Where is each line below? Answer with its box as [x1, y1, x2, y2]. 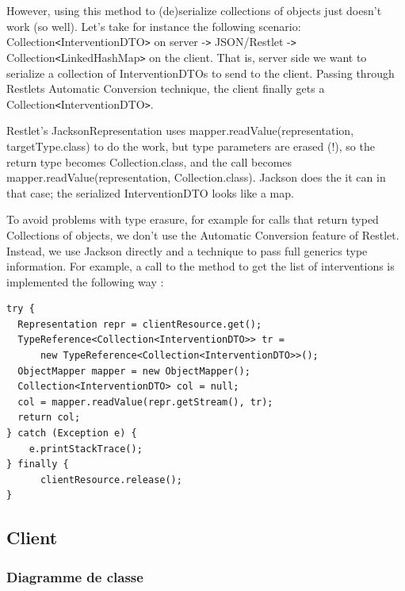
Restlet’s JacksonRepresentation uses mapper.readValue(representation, [6, 122, 354, 139]
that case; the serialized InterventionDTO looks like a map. [6, 184, 294, 201]
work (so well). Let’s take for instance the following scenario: [6, 17, 301, 34]
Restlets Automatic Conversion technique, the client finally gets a [6, 80, 325, 97]
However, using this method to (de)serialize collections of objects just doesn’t [6, 2, 382, 18]
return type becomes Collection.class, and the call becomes [6, 153, 292, 170]
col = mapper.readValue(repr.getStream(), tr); [17, 396, 273, 408]
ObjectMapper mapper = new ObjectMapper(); [17, 365, 250, 377]
